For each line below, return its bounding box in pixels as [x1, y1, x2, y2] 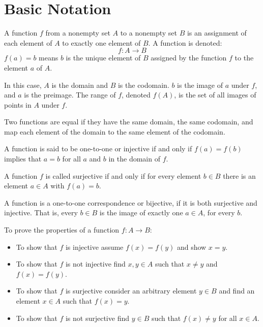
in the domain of [108, 153, 160, 164]
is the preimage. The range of [24, 89, 116, 100]
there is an [223, 170, 256, 181]
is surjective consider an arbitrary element [65, 285, 197, 296]
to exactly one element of [62, 37, 141, 48]
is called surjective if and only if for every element [45, 170, 201, 181]
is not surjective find [65, 312, 129, 323]
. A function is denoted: [148, 37, 222, 48]
